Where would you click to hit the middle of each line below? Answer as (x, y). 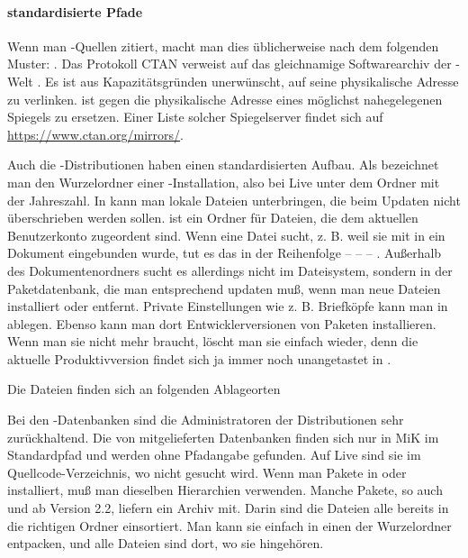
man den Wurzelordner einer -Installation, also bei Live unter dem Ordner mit (224, 182)
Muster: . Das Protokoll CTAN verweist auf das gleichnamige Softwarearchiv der (229, 64)
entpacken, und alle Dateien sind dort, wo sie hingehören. (166, 543)
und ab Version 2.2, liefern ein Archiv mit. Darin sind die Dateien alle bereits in (228, 508)
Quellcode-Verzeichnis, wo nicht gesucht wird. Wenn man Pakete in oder (207, 472)
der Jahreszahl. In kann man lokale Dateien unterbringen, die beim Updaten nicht (234, 200)
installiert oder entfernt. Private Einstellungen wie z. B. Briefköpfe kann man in (228, 306)
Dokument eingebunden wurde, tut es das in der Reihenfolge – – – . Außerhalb (225, 253)
